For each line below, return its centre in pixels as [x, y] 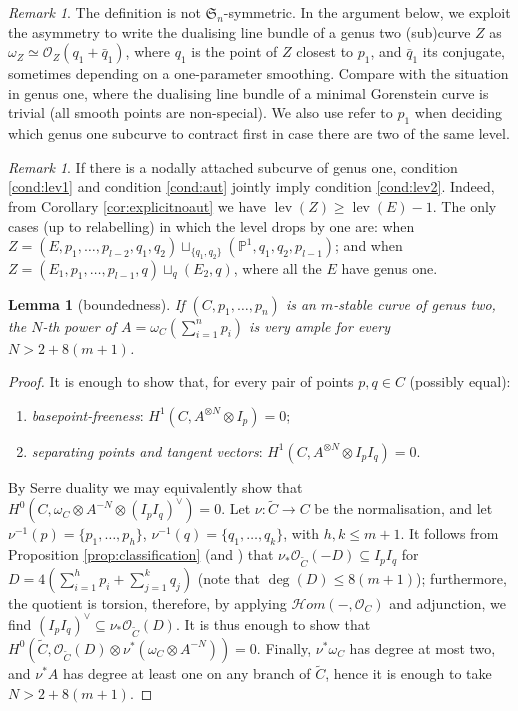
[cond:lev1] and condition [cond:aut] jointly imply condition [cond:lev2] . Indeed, [251, 186]
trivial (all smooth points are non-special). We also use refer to [200, 112]
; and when [369, 245]
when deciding [458, 112]
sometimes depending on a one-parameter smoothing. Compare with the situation [258, 73]
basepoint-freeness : [87, 414]
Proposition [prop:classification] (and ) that [141, 554]
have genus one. [389, 267]
